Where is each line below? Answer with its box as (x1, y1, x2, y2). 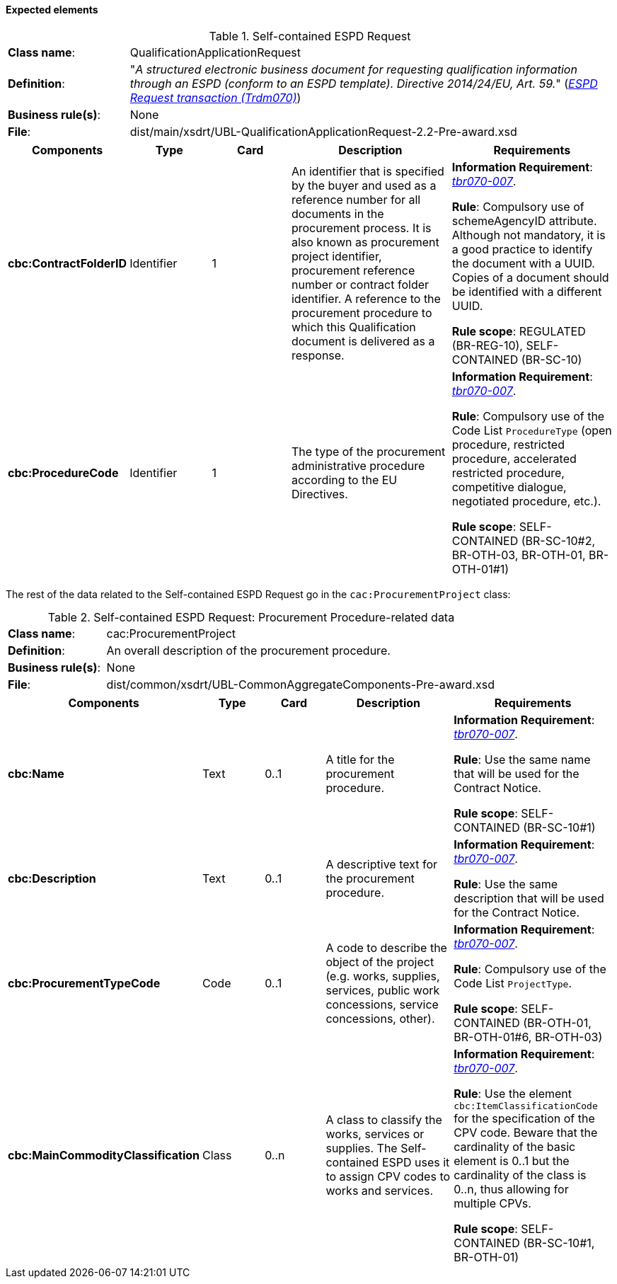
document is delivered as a (291, 333, 435, 348)
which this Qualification (291, 319, 416, 334)
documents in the (291, 206, 384, 221)
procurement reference (291, 263, 415, 277)
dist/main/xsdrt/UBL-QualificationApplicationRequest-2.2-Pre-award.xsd (129, 124, 517, 139)
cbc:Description (8, 871, 96, 885)
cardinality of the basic (454, 1139, 576, 1154)
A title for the (325, 752, 395, 767)
